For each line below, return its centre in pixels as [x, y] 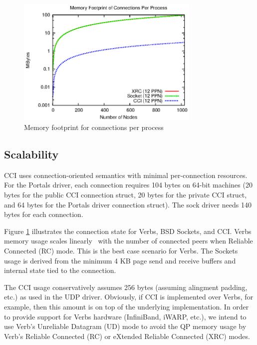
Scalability [31, 154]
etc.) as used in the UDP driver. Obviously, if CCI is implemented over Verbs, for [129, 297]
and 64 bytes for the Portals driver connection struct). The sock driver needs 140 [128, 204]
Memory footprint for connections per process [94, 127]
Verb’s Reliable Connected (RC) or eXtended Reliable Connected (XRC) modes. [127, 336]
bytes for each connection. [44, 214]
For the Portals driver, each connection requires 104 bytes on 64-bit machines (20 [128, 185]
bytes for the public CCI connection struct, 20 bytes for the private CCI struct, [126, 195]
